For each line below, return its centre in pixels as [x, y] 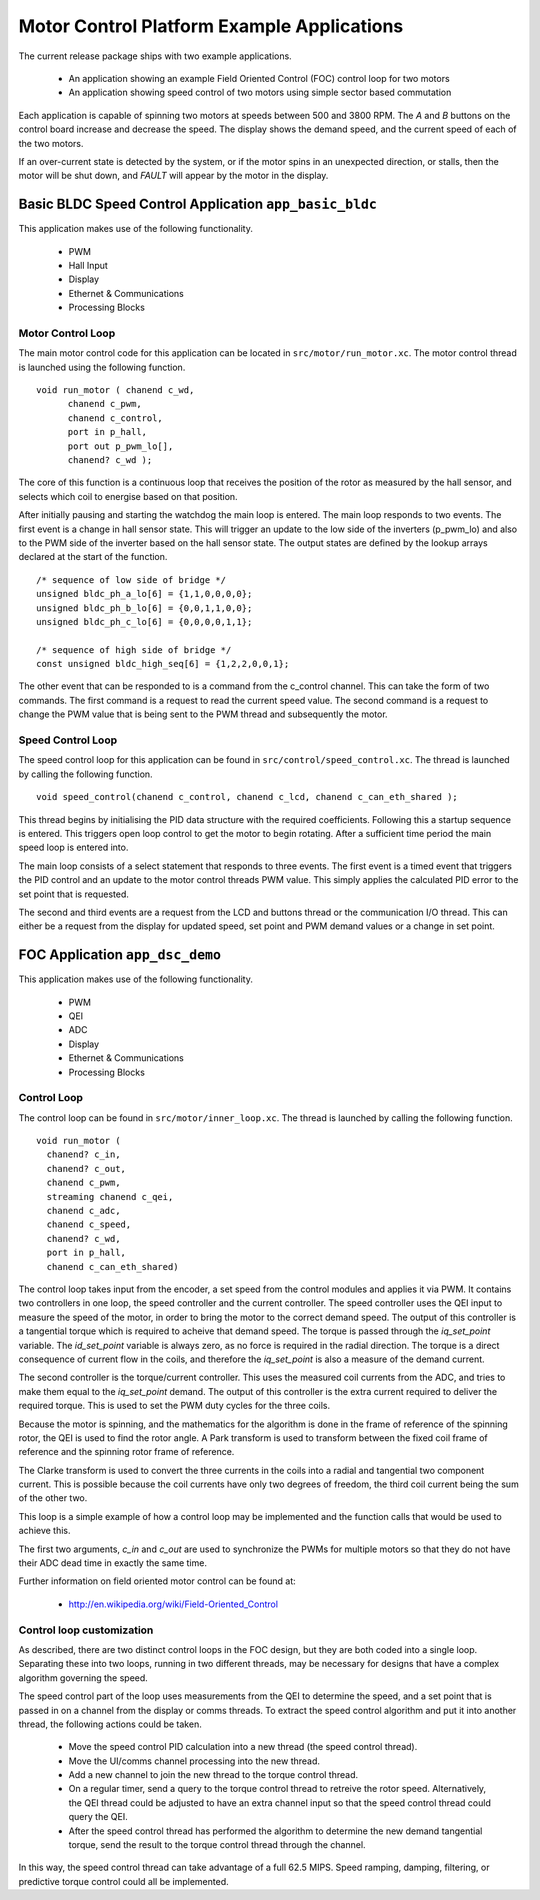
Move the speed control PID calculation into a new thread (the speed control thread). [243, 1747]
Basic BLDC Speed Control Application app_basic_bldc [197, 204]
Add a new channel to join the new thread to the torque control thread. [213, 1775]
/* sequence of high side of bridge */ [134, 649]
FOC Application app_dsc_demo [120, 955]
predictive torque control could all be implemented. [123, 1881]
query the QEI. [98, 1817]
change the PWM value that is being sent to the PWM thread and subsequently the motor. [203, 714]
